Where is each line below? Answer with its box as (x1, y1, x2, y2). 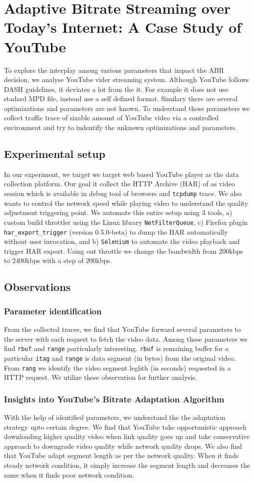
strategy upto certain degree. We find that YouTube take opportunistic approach (4, 421, 247, 432)
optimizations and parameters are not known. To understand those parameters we (4, 103, 250, 113)
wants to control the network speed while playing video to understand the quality (4, 198, 249, 208)
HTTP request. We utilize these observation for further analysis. (4, 372, 197, 382)
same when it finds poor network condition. (4, 469, 134, 480)
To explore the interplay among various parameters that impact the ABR (4, 65, 224, 75)
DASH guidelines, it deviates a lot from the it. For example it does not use (4, 84, 229, 94)
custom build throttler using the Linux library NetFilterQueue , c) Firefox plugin (4, 217, 248, 227)
